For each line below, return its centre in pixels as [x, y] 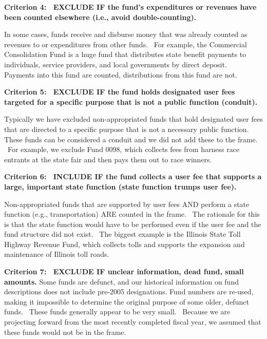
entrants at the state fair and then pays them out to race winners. [108, 159]
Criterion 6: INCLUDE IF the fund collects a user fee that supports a [133, 176]
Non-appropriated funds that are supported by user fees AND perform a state [127, 204]
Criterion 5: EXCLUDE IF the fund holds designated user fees [120, 92]
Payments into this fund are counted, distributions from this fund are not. [121, 74]
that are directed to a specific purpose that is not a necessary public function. [127, 129]
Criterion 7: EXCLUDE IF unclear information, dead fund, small [124, 271]
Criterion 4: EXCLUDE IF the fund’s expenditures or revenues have [130, 7]
